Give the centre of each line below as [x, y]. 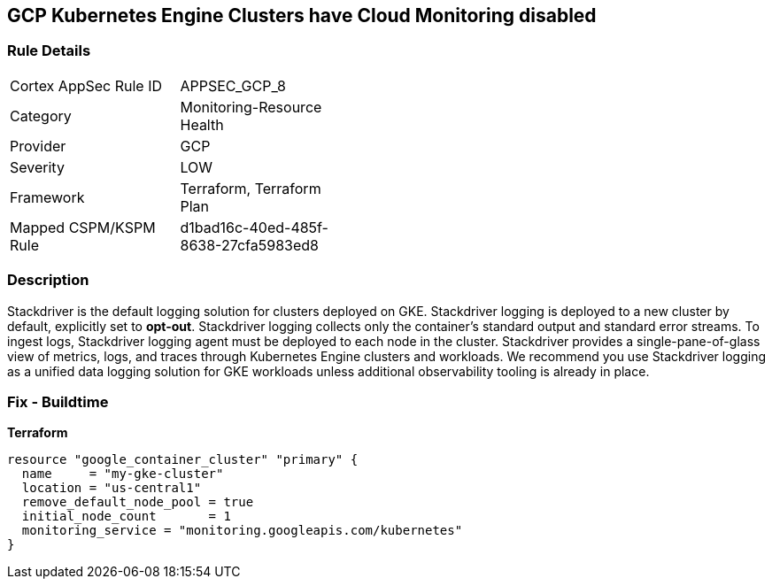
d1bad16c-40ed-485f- [254, 227]
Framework [47, 197]
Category [41, 116]
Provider [38, 146]
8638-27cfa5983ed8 [249, 245]
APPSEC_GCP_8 [233, 85]
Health [202, 124]
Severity [37, 167]
